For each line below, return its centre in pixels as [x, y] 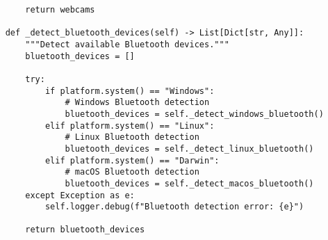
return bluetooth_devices [85, 230]
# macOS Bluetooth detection [132, 172]
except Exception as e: [80, 195]
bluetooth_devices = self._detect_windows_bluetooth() [194, 114]
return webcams [60, 10]
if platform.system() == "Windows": [130, 91]
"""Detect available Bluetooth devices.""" [127, 44]
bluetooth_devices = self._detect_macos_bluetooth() [189, 183]
